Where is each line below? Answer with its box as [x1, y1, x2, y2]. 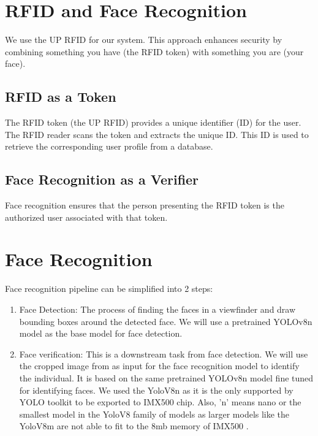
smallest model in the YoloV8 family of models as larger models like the [19, 407, 290, 420]
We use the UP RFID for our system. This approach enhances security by [5, 33, 282, 46]
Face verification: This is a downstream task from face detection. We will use [19, 347, 308, 360]
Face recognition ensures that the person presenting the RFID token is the [5, 199, 284, 212]
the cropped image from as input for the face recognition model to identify [19, 359, 300, 372]
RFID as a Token [5, 87, 116, 106]
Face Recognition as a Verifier [5, 170, 199, 189]
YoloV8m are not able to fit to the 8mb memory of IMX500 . [19, 419, 249, 432]
